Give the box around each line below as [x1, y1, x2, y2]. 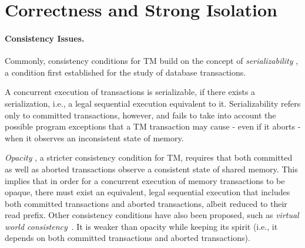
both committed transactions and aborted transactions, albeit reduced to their [5, 197, 287, 209]
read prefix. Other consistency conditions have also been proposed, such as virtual [5, 209, 299, 221]
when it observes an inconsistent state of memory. [5, 131, 184, 144]
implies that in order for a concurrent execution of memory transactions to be [5, 174, 285, 186]
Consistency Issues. [5, 32, 85, 44]
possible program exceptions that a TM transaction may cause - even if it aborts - [5, 120, 301, 133]
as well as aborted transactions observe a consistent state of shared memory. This [5, 162, 298, 175]
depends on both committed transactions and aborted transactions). [5, 232, 250, 244]
